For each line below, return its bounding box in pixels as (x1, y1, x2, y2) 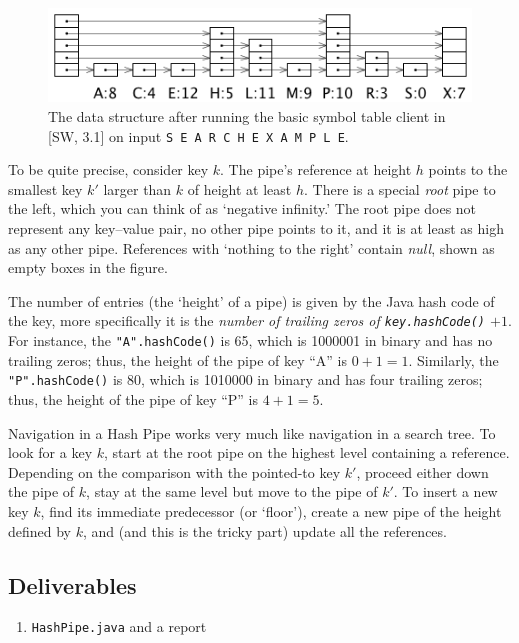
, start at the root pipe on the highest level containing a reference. (104, 442, 510, 463)
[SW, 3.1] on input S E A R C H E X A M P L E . (48, 125, 349, 146)
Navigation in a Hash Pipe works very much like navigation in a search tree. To (8, 422, 496, 443)
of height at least (187, 178, 292, 199)
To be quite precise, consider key (8, 159, 209, 180)
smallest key (8, 178, 83, 199)
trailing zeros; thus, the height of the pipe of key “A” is (8, 349, 348, 370)
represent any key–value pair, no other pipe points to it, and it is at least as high (8, 218, 504, 239)
